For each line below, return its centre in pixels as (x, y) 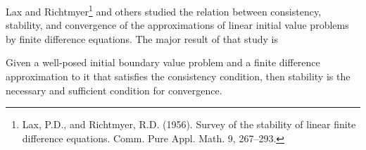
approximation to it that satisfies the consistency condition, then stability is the (178, 76)
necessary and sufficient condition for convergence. (114, 90)
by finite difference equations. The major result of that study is (142, 38)
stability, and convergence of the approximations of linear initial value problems (177, 25)
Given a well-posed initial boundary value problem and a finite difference (163, 62)
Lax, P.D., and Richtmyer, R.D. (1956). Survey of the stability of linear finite (189, 124)
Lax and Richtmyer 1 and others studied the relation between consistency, (164, 10)
